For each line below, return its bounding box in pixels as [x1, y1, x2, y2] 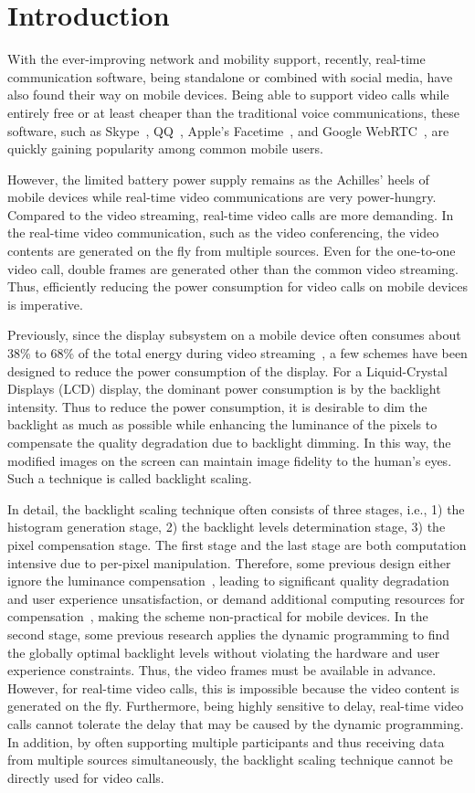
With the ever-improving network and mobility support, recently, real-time [7, 49, 426, 69]
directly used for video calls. [7, 767, 164, 787]
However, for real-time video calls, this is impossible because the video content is [7, 678, 459, 697]
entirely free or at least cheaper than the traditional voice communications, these [7, 102, 460, 122]
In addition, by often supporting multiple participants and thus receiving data [7, 732, 445, 751]
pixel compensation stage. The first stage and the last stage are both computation [7, 534, 467, 554]
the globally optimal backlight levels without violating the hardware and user [7, 642, 440, 661]
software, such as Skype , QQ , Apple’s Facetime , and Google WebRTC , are [7, 121, 449, 140]
